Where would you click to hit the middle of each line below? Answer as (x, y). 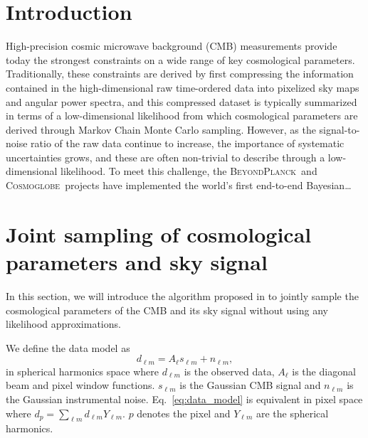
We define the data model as (68, 347)
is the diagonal (324, 371)
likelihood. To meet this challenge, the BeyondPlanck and (189, 171)
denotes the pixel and (184, 413)
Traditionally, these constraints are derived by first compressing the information (180, 74)
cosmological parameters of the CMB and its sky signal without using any (167, 310)
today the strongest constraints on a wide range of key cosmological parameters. (180, 59)
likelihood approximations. (63, 324)
